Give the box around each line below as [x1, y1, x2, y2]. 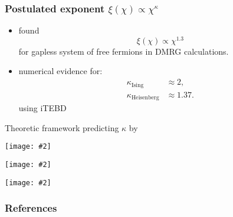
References [5, 201, 57, 215]
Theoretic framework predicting [5, 121, 119, 133]
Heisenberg [131, 95, 159, 101]
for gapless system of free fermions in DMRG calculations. [18, 45, 229, 57]
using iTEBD [18, 102, 67, 114]
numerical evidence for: [18, 65, 103, 77]
